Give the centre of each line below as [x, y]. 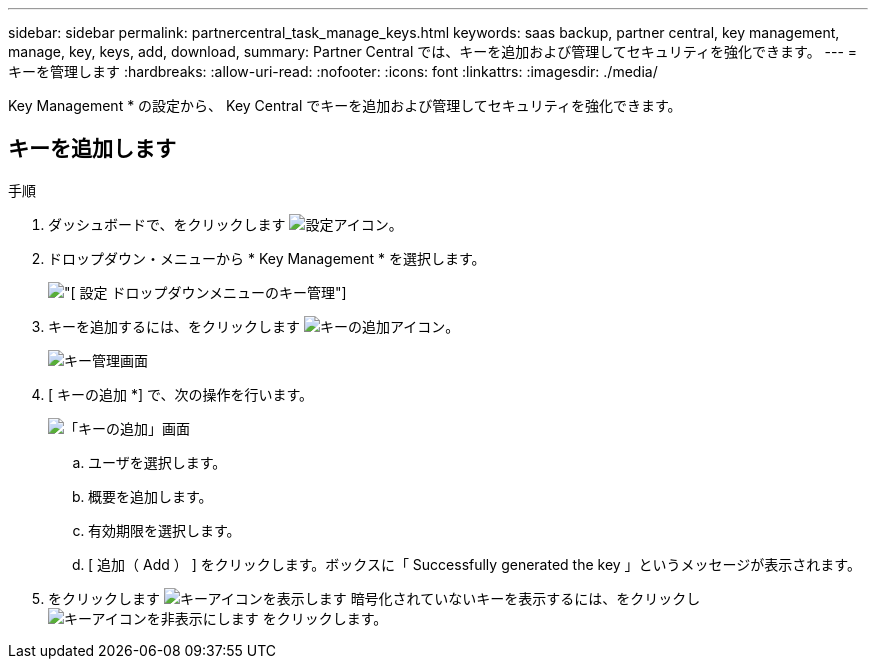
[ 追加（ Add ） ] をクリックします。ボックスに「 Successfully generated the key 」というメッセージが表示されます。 [474, 564]
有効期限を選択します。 [164, 530]
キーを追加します [92, 149]
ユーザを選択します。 [157, 462]
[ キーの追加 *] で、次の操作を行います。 [181, 394]
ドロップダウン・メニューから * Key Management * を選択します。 [267, 258]
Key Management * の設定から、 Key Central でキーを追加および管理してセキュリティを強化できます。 [345, 105]
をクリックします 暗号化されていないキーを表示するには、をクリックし [374, 598]
